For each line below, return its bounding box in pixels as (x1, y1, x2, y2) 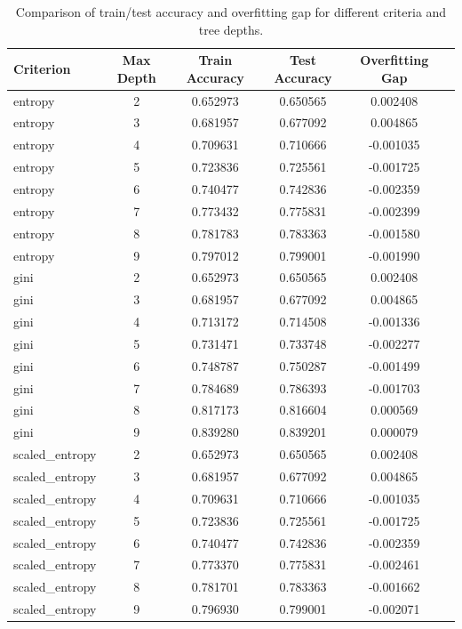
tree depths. (198, 20, 264, 38)
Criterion (13, 59, 71, 77)
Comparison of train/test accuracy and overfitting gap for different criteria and (15, 3, 447, 20)
